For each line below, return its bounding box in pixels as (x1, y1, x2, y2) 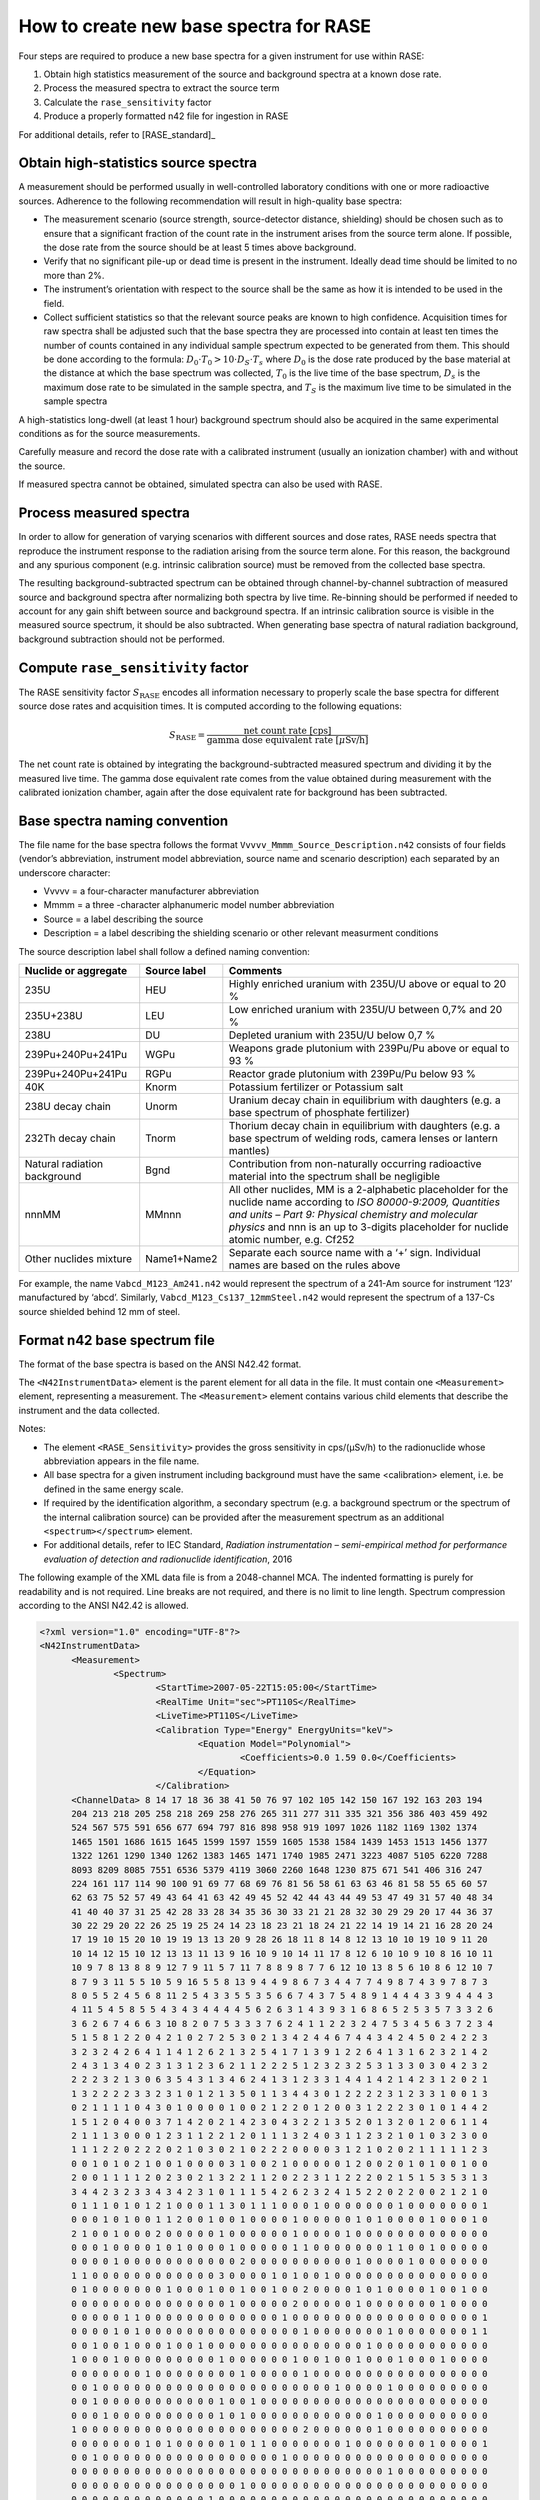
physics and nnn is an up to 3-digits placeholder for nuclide (228, 1220, 509, 1234)
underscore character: (18, 866, 111, 879)
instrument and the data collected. (18, 1404, 160, 1416)
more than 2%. (43, 269, 105, 281)
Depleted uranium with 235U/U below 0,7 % (228, 1028, 436, 1042)
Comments (228, 963, 283, 977)
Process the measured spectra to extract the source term (43, 82, 280, 94)
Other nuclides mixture (24, 1251, 133, 1265)
